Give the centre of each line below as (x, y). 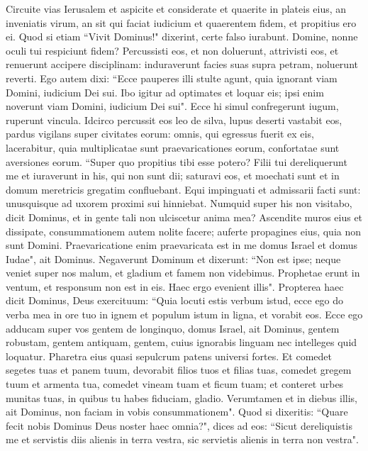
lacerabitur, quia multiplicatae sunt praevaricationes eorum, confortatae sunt (173, 147)
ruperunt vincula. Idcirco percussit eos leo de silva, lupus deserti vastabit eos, (174, 119)
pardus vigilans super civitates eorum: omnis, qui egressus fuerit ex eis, (160, 134)
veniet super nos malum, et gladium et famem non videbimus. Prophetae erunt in (183, 273)
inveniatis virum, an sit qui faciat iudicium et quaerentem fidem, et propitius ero (181, 22)
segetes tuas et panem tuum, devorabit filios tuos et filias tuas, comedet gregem (179, 370)
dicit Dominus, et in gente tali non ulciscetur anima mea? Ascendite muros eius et (184, 217)
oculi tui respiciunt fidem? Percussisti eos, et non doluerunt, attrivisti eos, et (172, 50)
